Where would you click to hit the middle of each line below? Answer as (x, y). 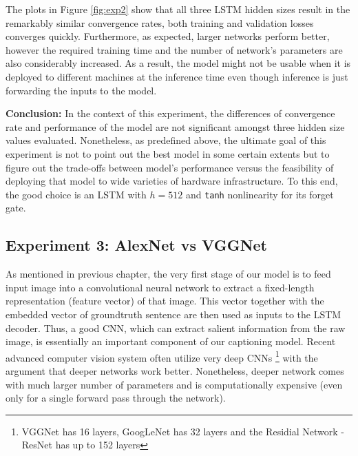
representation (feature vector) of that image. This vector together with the (165, 301)
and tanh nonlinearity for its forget (260, 194)
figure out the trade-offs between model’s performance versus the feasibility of (170, 167)
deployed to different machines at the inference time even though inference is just (177, 76)
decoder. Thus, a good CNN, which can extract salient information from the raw (176, 328)
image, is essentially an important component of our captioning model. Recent (171, 341)
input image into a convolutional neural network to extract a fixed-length (160, 287)
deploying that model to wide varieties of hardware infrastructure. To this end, (172, 181)
